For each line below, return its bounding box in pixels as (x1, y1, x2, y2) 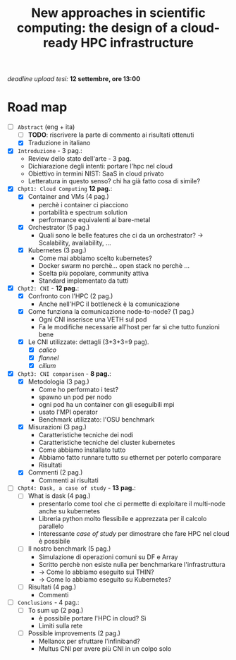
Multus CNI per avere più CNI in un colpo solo (38, 644, 172, 653)
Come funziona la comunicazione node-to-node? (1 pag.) (27, 307, 195, 315)
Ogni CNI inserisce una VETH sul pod (38, 315, 147, 324)
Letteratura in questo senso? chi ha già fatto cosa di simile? (27, 177, 201, 185)
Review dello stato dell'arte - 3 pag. (27, 154, 132, 163)
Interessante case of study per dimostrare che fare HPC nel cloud (38, 530, 230, 538)
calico (38, 346, 57, 354)
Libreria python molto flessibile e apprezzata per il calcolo (38, 515, 207, 523)
